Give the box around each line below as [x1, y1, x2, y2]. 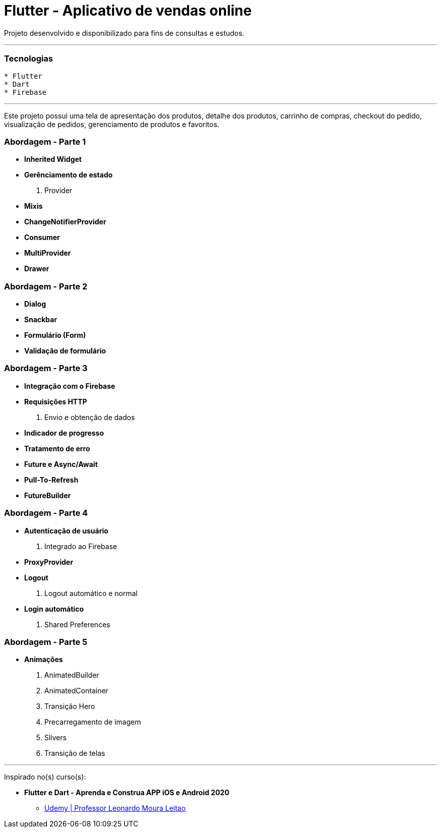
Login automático [24, 604, 84, 613]
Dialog [24, 300, 46, 308]
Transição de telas [44, 749, 105, 758]
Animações [24, 655, 63, 664]
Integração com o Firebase [24, 381, 115, 390]
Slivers [44, 733, 67, 742]
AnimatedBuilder [44, 671, 99, 680]
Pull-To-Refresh [24, 475, 79, 484]
